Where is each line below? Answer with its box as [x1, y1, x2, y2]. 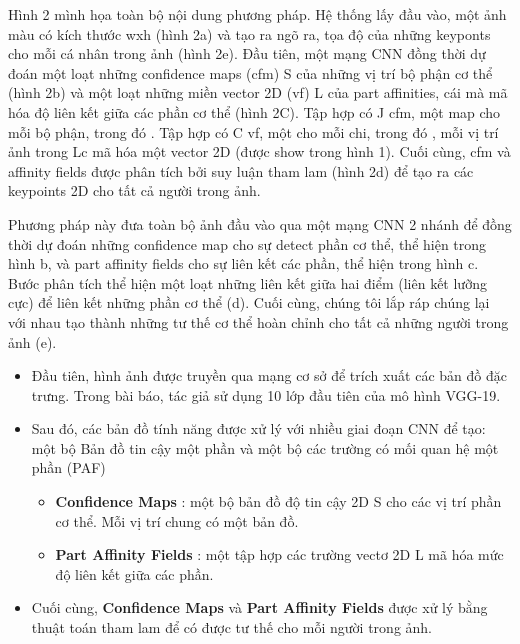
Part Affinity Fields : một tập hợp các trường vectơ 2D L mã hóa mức [55, 544, 504, 565]
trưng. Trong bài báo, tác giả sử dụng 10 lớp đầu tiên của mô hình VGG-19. [31, 384, 501, 405]
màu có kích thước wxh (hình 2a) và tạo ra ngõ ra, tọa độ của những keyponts [8, 23, 491, 44]
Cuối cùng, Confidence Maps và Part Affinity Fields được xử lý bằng [31, 597, 488, 618]
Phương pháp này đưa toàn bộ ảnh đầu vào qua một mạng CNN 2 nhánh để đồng [8, 213, 512, 234]
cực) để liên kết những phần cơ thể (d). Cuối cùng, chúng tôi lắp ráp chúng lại [8, 292, 490, 313]
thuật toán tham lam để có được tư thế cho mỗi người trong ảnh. [31, 617, 433, 638]
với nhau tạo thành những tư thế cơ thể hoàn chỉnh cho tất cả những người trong [8, 311, 509, 332]
